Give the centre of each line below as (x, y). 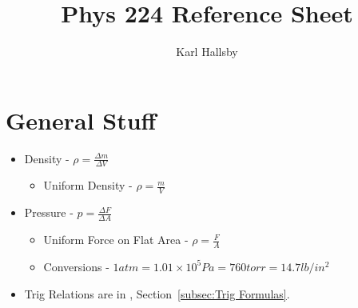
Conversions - (76, 266)
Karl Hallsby (207, 52)
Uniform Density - (88, 185)
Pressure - (49, 212)
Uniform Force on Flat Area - (116, 240)
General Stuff (81, 120)
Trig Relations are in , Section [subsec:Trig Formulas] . (157, 293)
